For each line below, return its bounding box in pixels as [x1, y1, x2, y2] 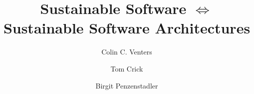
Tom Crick [110, 63, 143, 73]
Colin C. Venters [101, 46, 152, 57]
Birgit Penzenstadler [95, 80, 158, 90]
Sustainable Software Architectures [3, 17, 251, 38]
